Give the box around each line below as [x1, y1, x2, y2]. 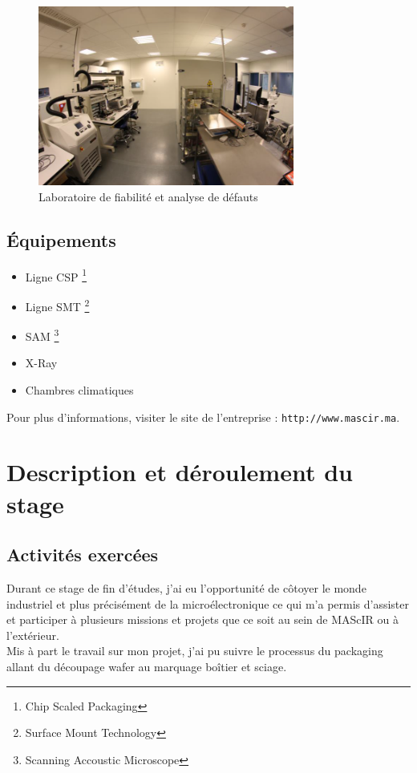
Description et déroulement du [6, 455, 353, 488]
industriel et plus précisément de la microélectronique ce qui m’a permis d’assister [6, 595, 410, 612]
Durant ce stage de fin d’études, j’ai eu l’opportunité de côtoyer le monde [6, 579, 366, 596]
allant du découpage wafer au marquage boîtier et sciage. [6, 658, 287, 674]
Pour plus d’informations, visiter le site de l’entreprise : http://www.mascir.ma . [6, 408, 400, 425]
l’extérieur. [6, 626, 59, 643]
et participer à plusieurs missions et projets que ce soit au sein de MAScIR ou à [6, 611, 399, 628]
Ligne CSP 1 [25, 265, 87, 285]
